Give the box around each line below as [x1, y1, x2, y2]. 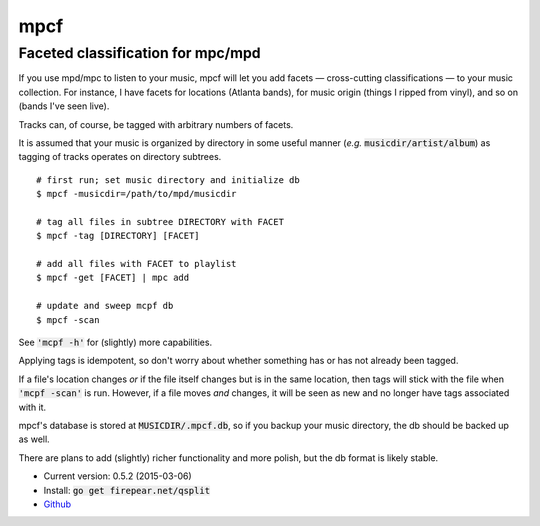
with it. [18, 401, 47, 413]
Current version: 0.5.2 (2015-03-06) [43, 470, 192, 482]
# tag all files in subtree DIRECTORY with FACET [36, 216, 285, 227]
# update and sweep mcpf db [36, 300, 174, 312]
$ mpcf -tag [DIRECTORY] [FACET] [36, 230, 200, 242]
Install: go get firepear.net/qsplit [43, 484, 210, 496]
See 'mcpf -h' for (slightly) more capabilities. [18, 336, 213, 349]
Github [43, 498, 72, 510]
